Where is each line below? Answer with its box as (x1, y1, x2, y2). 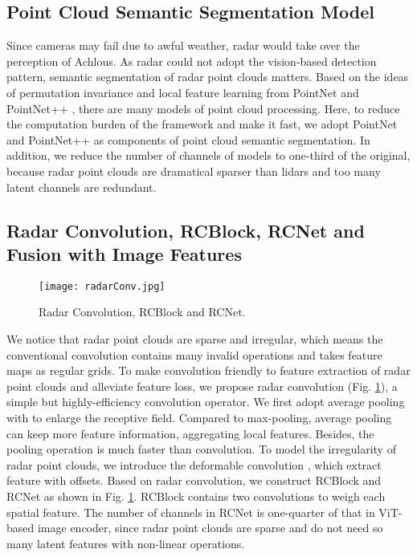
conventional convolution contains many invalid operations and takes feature (6, 346, 382, 363)
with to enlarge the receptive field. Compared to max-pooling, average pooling (6, 409, 392, 425)
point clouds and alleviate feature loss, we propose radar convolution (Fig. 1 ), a (6, 377, 398, 394)
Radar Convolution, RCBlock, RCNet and (6, 218, 365, 242)
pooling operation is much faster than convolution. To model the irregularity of (6, 441, 396, 457)
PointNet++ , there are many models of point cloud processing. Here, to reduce (6, 100, 400, 116)
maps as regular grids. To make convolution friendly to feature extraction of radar (6, 362, 411, 379)
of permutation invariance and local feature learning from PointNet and (6, 83, 359, 100)
